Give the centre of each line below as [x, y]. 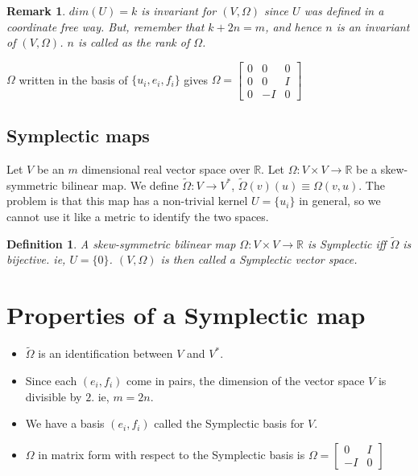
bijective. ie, [36, 259]
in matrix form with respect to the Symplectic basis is [172, 454]
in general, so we [340, 201]
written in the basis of [73, 79]
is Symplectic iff [347, 243]
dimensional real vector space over [166, 169]
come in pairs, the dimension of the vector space [245, 381]
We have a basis [65, 423]
